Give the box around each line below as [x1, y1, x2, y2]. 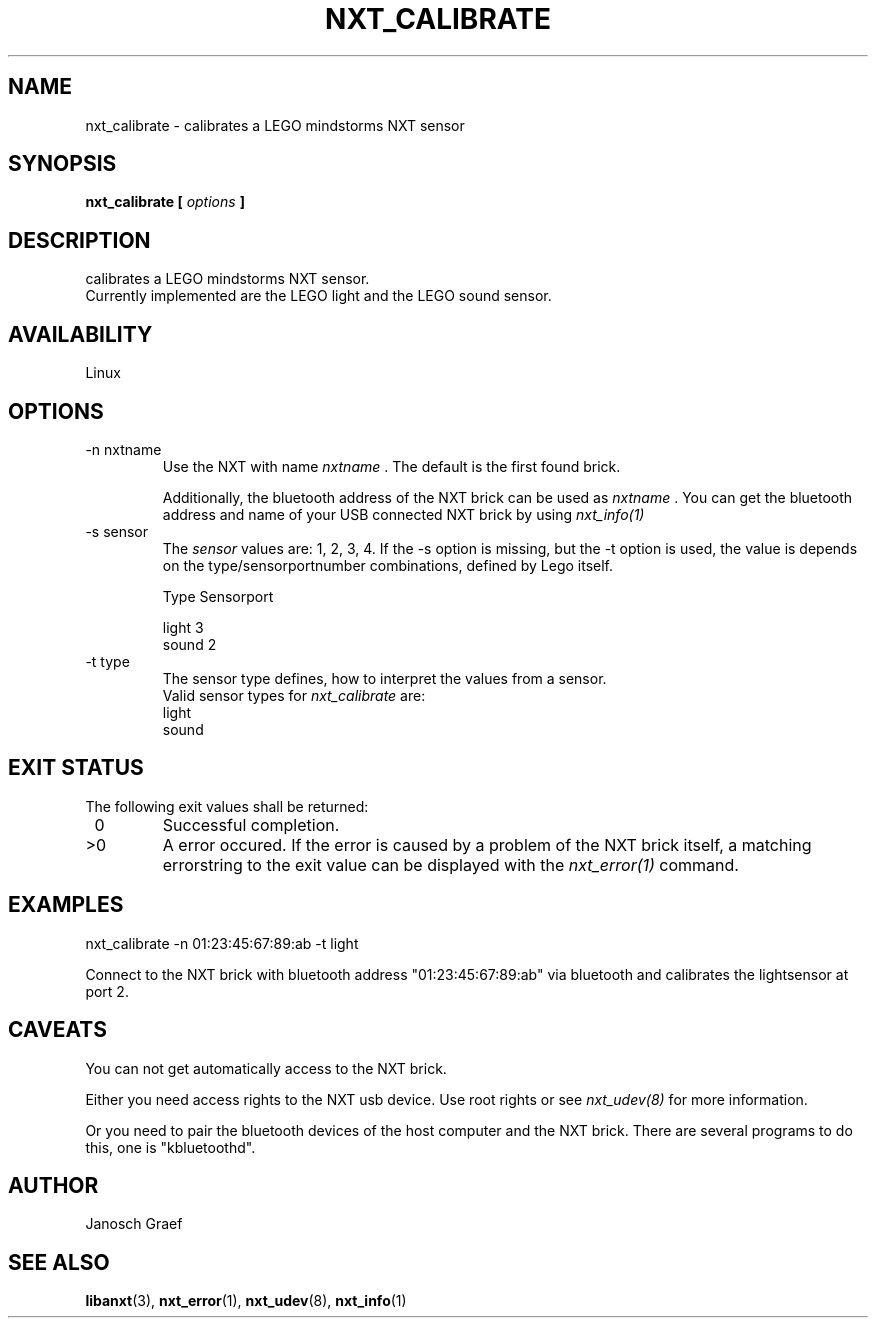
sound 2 [162, 635, 217, 653]
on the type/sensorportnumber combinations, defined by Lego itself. [162, 556, 614, 574]
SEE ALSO [8, 1249, 110, 1275]
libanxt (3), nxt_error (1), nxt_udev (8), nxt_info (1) [85, 1292, 407, 1310]
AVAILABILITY [8, 321, 153, 347]
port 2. [85, 982, 129, 1000]
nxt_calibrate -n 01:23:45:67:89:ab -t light [85, 934, 359, 952]
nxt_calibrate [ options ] [85, 193, 245, 211]
